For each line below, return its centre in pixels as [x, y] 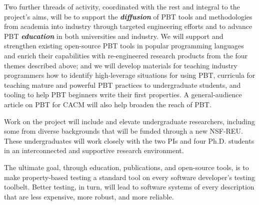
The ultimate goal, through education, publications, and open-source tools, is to [126, 167]
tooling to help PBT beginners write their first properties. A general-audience [123, 95]
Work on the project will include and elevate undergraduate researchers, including [129, 121]
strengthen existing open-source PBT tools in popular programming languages [124, 46]
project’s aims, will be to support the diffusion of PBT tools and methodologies [128, 16]
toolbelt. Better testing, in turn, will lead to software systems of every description [129, 187]
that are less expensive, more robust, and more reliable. [89, 196]
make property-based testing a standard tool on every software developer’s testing [129, 177]
